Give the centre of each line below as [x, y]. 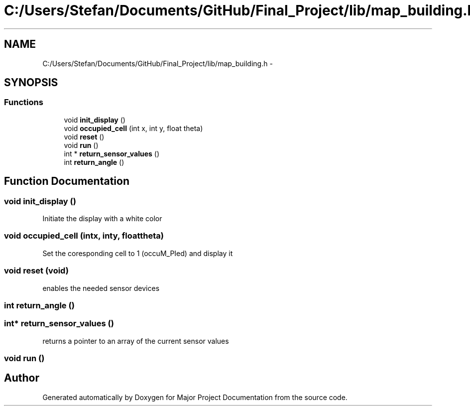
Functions [24, 102]
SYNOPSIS [31, 83]
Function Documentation [67, 181]
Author [22, 378]
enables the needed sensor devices [101, 288]
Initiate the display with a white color [102, 219]
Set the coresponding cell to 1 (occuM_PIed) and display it [138, 253]
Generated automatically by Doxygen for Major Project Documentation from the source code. [195, 397]
